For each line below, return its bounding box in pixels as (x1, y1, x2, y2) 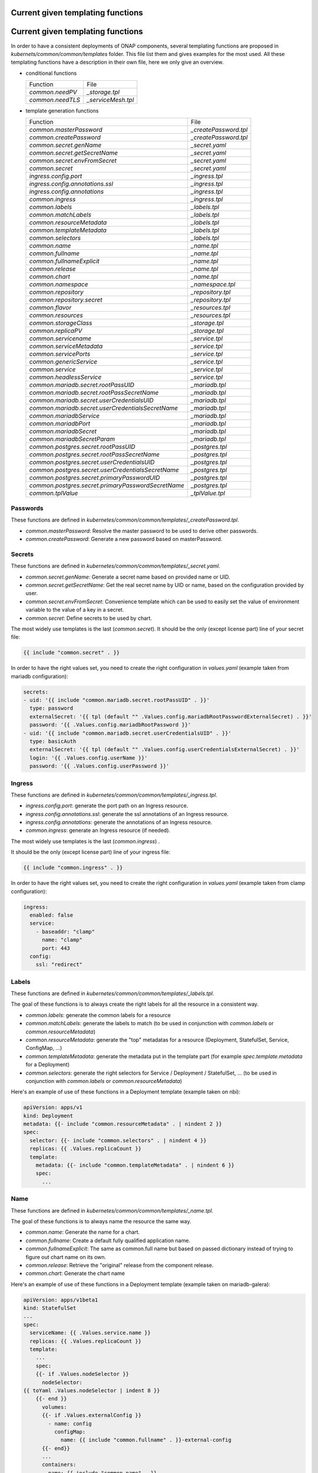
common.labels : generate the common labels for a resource (25, 1011, 171, 1019)
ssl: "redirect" (35, 961, 82, 968)
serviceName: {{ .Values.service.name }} (29, 1329, 151, 1336)
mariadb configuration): (11, 672, 68, 680)
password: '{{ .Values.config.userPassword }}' (29, 763, 170, 769)
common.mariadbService (29, 412, 100, 420)
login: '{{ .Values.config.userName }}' (29, 754, 148, 761)
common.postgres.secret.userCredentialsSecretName (29, 466, 180, 474)
